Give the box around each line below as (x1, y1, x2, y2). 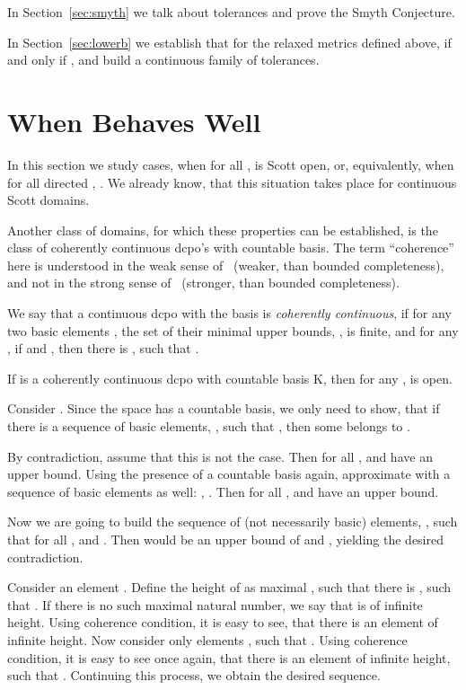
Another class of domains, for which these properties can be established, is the (7, 220, 438, 239)
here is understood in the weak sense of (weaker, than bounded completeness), (7, 255, 444, 274)
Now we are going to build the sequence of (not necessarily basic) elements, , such (7, 512, 458, 531)
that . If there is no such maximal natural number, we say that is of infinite (7, 595, 423, 614)
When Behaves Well (7, 102, 261, 139)
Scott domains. (7, 190, 90, 209)
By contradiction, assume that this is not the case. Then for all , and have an (7, 447, 433, 465)
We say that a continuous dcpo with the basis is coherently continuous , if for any (7, 304, 452, 323)
